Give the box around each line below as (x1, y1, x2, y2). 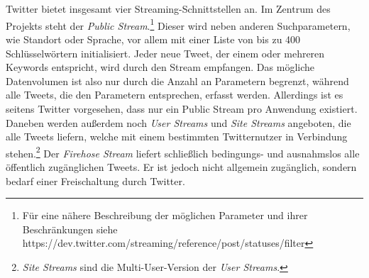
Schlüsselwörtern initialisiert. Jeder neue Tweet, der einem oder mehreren (6, 45, 325, 60)
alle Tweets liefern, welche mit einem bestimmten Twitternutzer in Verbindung (6, 129, 348, 144)
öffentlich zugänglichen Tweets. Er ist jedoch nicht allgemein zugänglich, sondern (6, 160, 357, 174)
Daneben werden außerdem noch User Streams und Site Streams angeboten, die (6, 115, 351, 130)
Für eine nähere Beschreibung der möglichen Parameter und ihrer (22, 208, 308, 223)
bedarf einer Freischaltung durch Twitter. (6, 173, 185, 188)
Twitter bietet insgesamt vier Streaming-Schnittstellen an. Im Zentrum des (6, 1, 331, 16)
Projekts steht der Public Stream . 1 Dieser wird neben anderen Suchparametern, (6, 16, 351, 33)
